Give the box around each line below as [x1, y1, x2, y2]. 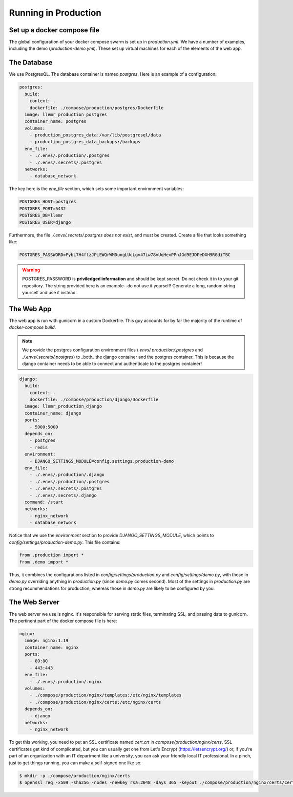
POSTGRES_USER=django [19, 219, 71, 225]
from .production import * [19, 552, 84, 558]
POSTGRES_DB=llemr [19, 213, 63, 218]
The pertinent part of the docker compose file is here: [9, 618, 117, 624]
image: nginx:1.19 [24, 638, 68, 644]
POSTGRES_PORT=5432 [19, 206, 66, 211]
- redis [29, 445, 48, 450]
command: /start [24, 499, 63, 505]
